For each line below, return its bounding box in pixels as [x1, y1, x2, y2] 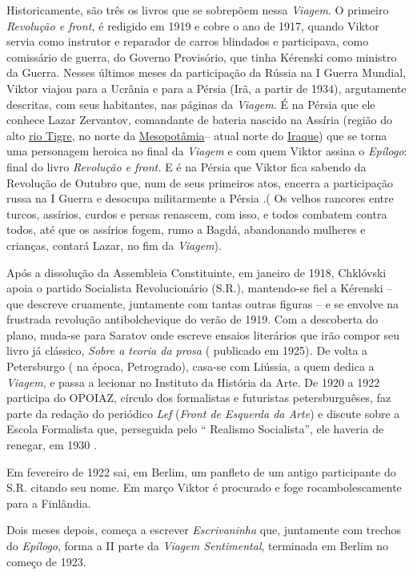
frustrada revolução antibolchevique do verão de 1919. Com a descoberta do [6, 311, 379, 328]
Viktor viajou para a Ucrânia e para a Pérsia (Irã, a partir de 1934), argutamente [6, 79, 407, 96]
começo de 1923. [6, 553, 86, 569]
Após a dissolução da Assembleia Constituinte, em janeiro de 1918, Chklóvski [6, 263, 387, 280]
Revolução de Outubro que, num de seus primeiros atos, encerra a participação [6, 174, 393, 191]
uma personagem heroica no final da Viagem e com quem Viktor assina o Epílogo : [6, 143, 407, 159]
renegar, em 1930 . [6, 436, 97, 453]
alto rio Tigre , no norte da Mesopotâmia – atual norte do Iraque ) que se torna [6, 127, 387, 143]
